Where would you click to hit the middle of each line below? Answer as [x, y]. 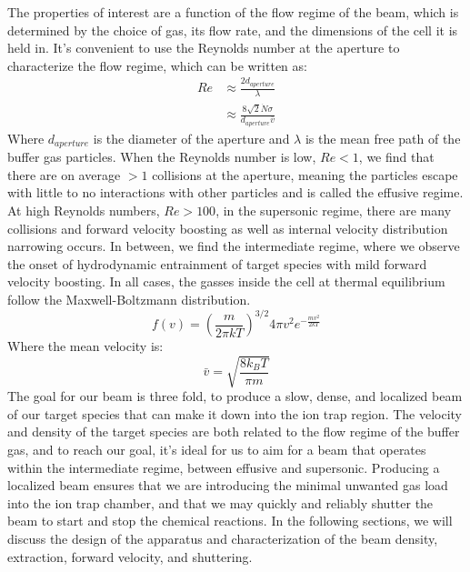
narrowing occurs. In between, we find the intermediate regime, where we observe [234, 246]
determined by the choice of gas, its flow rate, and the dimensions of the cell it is [233, 30]
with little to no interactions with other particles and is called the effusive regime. [235, 192]
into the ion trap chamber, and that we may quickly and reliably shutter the [220, 502]
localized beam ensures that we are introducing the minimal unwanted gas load [228, 485]
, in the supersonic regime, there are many [334, 210]
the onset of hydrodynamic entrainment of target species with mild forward [217, 263]
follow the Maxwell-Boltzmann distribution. [129, 299]
